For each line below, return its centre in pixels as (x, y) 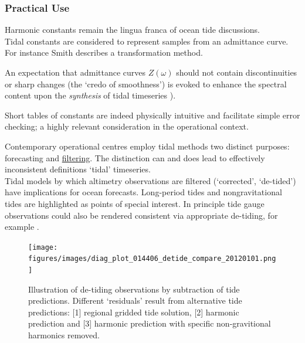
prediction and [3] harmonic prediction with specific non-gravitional (150, 323)
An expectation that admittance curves (75, 72)
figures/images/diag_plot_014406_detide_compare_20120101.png (152, 259)
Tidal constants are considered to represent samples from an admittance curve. (147, 41)
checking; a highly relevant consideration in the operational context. (127, 126)
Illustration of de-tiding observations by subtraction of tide (134, 289)
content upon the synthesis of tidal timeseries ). (90, 95)
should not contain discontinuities (237, 72)
